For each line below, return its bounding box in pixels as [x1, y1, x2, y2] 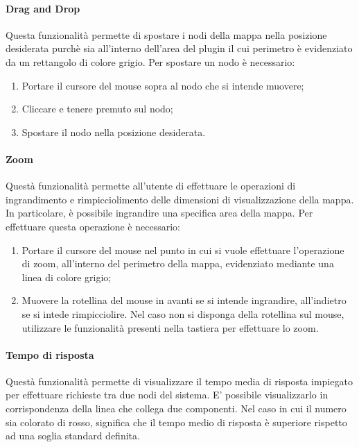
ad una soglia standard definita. [6, 428, 140, 443]
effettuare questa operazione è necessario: [6, 219, 180, 233]
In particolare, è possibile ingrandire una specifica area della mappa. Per [6, 205, 313, 220]
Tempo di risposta [6, 347, 94, 362]
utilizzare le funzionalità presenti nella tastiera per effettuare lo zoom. [21, 320, 319, 335]
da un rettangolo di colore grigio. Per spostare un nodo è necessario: [6, 54, 295, 69]
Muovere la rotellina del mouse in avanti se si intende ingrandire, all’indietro [21, 293, 347, 307]
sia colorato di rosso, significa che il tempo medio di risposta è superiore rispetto [6, 414, 347, 429]
